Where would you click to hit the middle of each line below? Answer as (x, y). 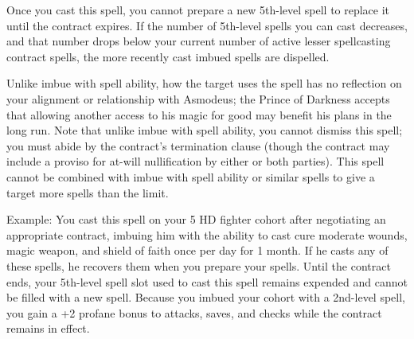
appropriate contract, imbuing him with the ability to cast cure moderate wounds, (207, 234)
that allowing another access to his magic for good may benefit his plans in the (199, 114)
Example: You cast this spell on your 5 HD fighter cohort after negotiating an (196, 219)
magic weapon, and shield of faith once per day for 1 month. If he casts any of (197, 250)
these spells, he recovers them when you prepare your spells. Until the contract (199, 265)
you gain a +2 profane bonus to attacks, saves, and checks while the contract (194, 312)
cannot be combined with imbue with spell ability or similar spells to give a (191, 176)
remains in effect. (48, 328)
